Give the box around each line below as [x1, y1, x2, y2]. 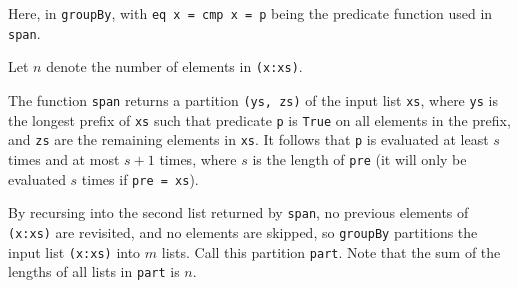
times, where [159, 148, 237, 169]
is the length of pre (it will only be [252, 148, 467, 169]
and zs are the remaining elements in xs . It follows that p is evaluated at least [8, 129, 489, 150]
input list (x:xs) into [8, 241, 141, 262]
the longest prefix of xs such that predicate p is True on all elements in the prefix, [8, 109, 511, 130]
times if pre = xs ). [81, 168, 199, 189]
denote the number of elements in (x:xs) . [46, 56, 303, 77]
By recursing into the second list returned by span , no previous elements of [8, 202, 469, 223]
